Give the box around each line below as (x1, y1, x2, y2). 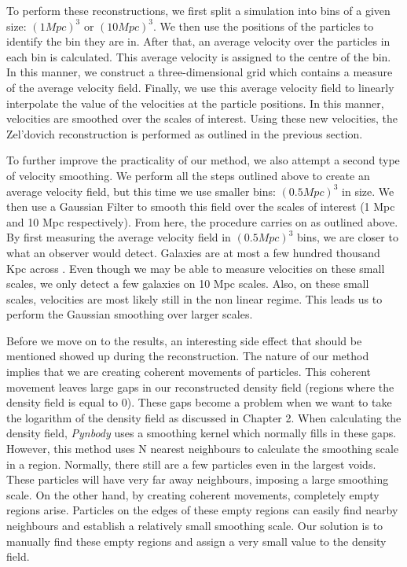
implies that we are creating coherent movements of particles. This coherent (6, 363, 371, 380)
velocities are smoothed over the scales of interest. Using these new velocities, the (6, 110, 398, 127)
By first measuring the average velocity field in (6, 229, 231, 245)
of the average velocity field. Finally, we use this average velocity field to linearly (6, 79, 394, 95)
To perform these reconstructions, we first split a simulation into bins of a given (6, 2, 390, 18)
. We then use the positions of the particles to (152, 17, 374, 34)
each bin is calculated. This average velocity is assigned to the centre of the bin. (6, 48, 391, 64)
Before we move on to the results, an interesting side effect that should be (6, 332, 362, 348)
